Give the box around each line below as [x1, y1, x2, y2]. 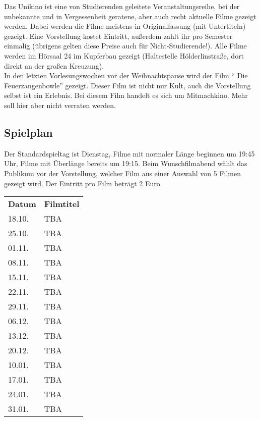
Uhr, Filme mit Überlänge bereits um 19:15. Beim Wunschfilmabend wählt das [4, 158, 247, 169]
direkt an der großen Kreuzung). [4, 60, 104, 71]
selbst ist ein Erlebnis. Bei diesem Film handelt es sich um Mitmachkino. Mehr [4, 90, 248, 100]
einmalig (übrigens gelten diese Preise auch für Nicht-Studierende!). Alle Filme [4, 40, 247, 51]
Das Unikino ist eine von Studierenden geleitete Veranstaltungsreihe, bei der [4, 1, 240, 11]
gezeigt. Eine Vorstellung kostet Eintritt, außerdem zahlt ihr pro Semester [4, 30, 233, 41]
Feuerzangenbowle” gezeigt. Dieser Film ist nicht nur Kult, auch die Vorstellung [4, 80, 251, 90]
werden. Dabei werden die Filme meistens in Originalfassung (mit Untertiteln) [4, 21, 246, 31]
